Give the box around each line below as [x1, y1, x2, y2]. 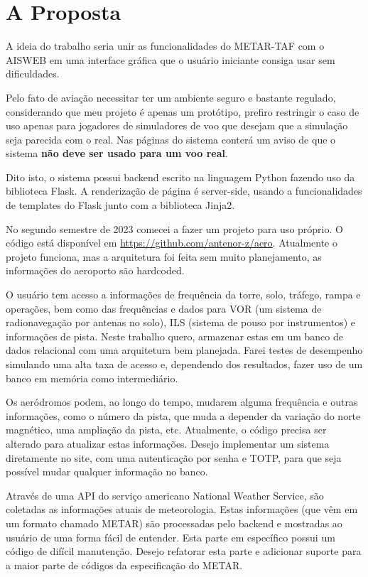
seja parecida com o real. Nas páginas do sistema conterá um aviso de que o [6, 131, 336, 146]
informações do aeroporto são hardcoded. [6, 263, 185, 278]
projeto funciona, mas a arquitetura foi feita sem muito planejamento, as [6, 249, 322, 264]
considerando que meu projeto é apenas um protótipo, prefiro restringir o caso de [6, 104, 359, 119]
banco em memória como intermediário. [6, 370, 178, 385]
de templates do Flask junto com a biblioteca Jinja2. [6, 198, 235, 212]
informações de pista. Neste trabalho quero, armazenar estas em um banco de [6, 328, 343, 343]
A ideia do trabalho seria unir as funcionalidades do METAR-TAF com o [6, 38, 325, 53]
